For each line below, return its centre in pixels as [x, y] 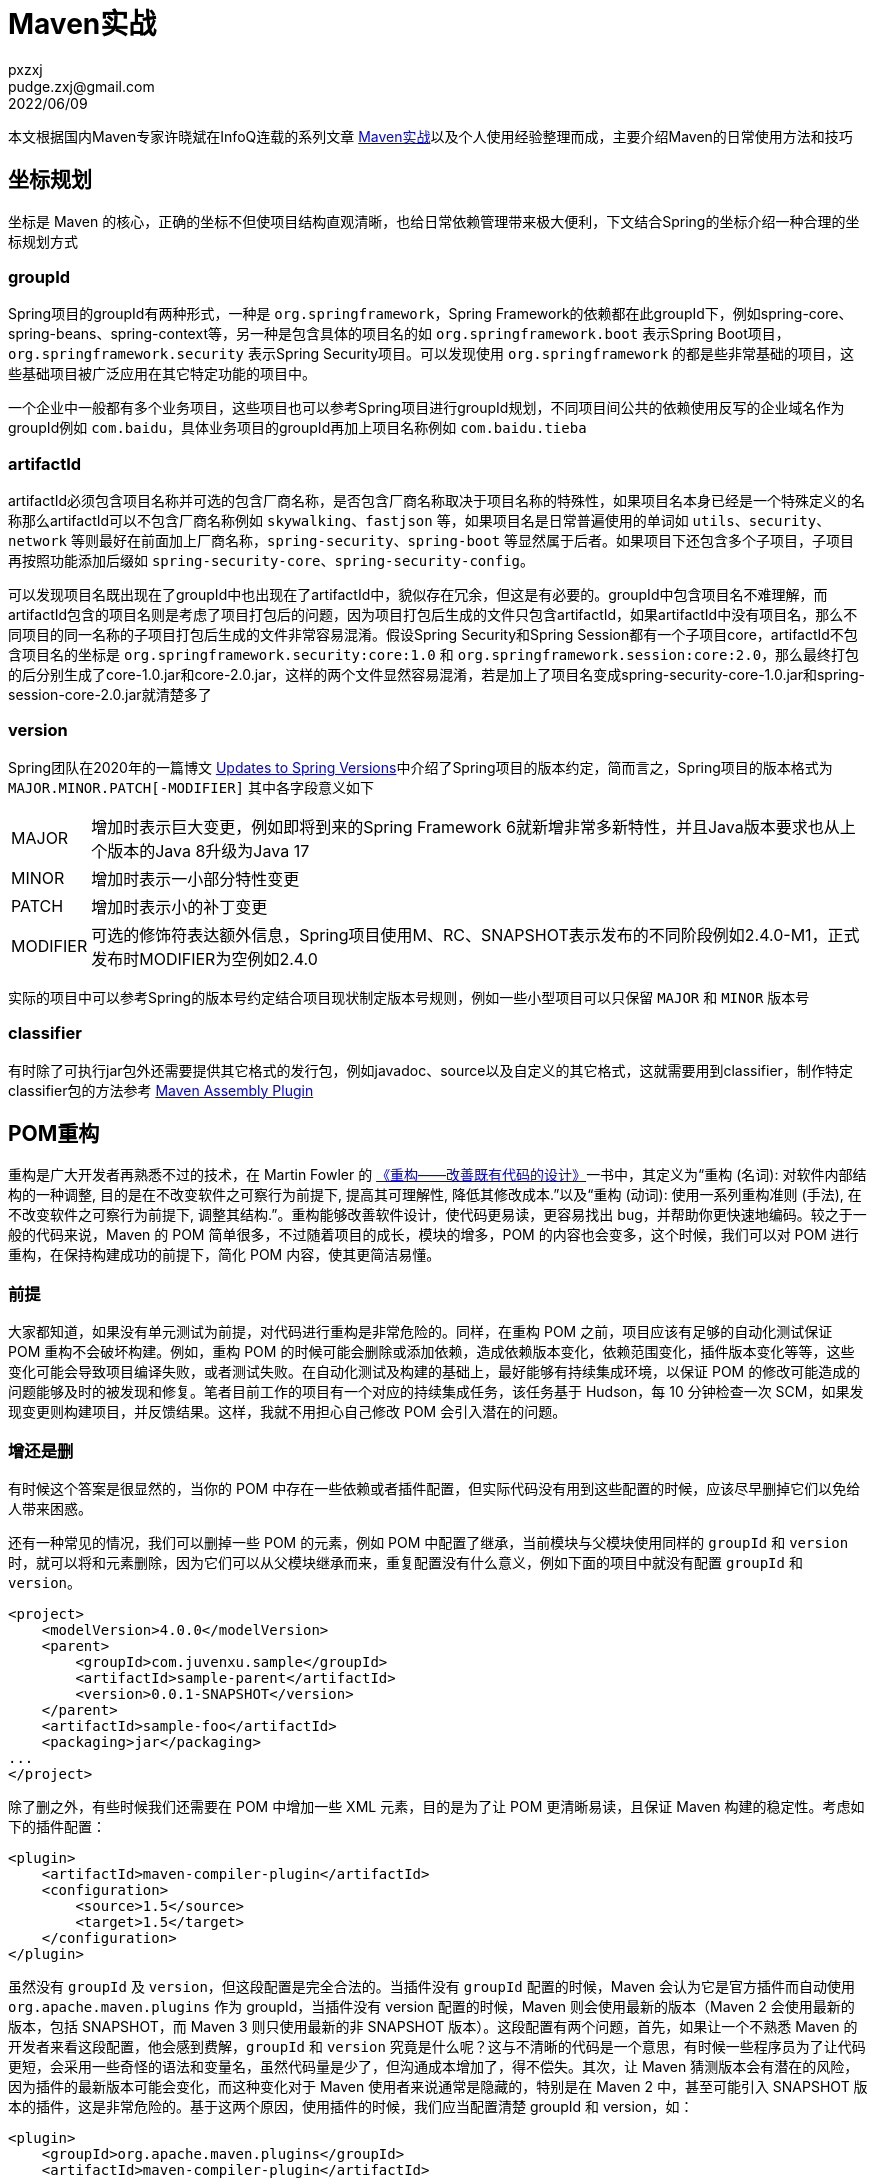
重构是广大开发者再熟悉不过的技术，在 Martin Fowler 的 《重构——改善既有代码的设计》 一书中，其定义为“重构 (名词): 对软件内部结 [437, 1175]
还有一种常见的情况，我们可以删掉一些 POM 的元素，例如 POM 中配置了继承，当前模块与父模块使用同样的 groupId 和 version [428, 1542]
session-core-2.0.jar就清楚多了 [110, 695]
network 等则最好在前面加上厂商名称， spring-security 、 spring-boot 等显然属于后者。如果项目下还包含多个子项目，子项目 [431, 541]
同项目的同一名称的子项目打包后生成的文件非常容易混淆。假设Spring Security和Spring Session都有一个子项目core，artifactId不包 [433, 635]
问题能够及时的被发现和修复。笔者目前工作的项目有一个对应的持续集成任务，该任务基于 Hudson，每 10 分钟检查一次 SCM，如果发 [436, 1392]
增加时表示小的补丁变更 [179, 906]
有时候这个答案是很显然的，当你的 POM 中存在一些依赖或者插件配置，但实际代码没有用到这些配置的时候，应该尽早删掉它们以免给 [434, 1488]
